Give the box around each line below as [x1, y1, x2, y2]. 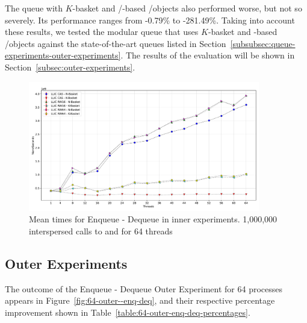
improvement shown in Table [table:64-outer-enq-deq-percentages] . [5, 306, 250, 318]
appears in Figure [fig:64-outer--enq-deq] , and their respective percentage [5, 294, 275, 307]
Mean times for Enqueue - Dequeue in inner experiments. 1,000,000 [29, 213, 278, 225]
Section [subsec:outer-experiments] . [5, 60, 135, 73]
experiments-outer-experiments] [5, 49, 121, 61]
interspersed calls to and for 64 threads [29, 225, 173, 237]
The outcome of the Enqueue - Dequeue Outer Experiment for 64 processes [5, 282, 282, 295]
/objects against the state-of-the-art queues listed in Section [5, 37, 226, 49]
